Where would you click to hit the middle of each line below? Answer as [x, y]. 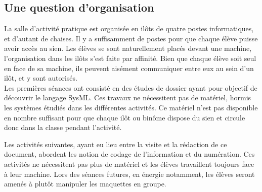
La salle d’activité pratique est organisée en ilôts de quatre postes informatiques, [129, 28]
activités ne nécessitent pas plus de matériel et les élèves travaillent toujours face [129, 164]
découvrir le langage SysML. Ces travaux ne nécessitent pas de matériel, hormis [128, 98]
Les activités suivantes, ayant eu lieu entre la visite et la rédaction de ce [116, 144]
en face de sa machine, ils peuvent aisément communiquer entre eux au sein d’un [129, 68]
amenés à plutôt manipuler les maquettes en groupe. [85, 184]
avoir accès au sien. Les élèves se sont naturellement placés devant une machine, [128, 48]
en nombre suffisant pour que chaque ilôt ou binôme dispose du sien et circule [125, 117]
